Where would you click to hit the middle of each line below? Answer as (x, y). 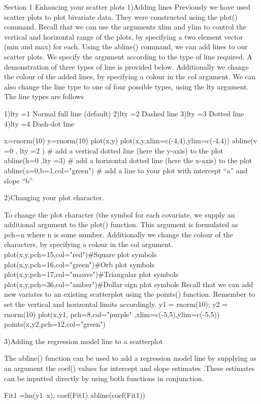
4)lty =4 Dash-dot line (39, 123)
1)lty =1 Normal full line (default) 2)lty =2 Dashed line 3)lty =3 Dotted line (124, 113)
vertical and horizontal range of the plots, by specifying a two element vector (124, 36)
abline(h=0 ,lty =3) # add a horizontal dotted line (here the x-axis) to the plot (128, 160)
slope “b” (19, 180)
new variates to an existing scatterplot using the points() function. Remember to (130, 294)
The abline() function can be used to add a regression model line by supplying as (130, 358)
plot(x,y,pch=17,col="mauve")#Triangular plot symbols (91, 274)
